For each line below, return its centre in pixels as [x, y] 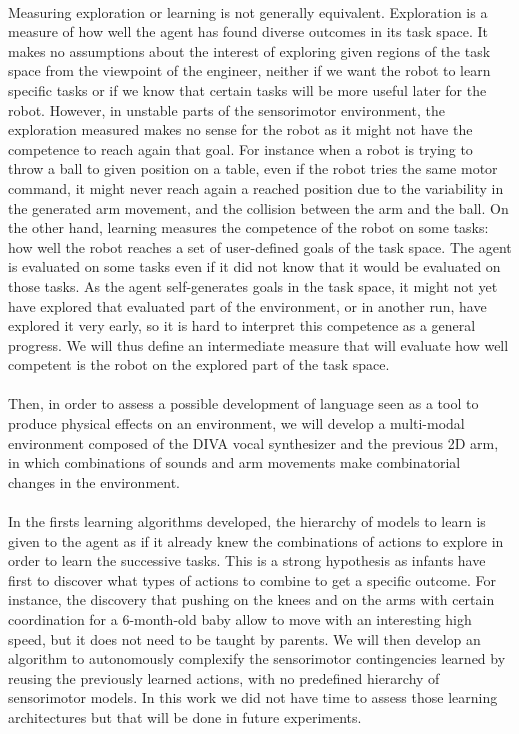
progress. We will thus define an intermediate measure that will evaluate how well [258, 344]
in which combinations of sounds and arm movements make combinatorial [234, 462]
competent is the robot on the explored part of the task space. [199, 364]
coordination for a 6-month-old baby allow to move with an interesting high [240, 619]
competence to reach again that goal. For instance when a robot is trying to [240, 148]
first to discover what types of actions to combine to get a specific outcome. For [252, 579]
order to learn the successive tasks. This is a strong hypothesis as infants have [247, 560]
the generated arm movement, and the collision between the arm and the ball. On [258, 207]
